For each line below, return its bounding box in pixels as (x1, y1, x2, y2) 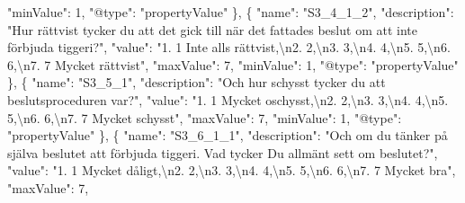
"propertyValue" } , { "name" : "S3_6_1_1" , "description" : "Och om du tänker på (7, 126, 448, 145)
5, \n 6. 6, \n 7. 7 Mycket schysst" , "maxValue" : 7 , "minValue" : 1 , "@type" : (7, 108, 402, 127)
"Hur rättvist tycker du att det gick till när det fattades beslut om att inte (7, 20, 417, 39)
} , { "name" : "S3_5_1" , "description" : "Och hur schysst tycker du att (7, 73, 386, 92)
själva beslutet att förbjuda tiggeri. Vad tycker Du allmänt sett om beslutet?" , (7, 143, 438, 162)
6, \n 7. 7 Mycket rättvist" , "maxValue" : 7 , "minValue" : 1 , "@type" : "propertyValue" (7, 55, 459, 74)
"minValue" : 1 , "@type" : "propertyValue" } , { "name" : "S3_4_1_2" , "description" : (7, 3, 454, 21)
